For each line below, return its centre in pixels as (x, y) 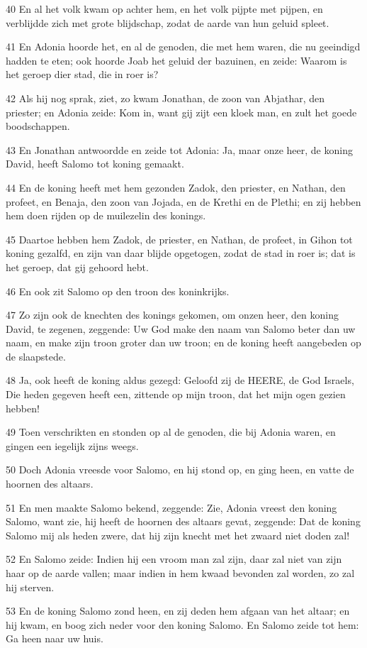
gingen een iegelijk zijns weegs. (72, 445)
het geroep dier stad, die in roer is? (82, 74)
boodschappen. (38, 126)
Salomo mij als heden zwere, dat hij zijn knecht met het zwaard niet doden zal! (178, 535)
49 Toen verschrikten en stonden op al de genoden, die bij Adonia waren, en (171, 432)
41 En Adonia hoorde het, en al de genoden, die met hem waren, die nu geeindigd (183, 46)
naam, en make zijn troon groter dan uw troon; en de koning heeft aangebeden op (183, 342)
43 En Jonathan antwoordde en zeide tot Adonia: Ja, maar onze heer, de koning (179, 149)
